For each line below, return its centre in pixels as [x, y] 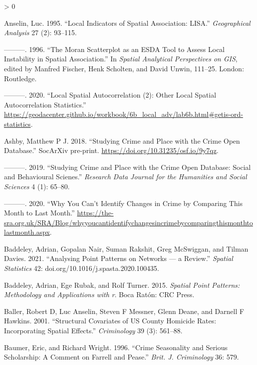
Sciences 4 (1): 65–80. [37, 186]
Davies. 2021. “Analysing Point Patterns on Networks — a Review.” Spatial [119, 258]
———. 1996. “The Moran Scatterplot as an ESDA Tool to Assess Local [114, 49]
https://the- [95, 213]
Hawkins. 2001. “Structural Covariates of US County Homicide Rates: [110, 321]
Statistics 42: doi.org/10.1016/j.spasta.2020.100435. [82, 268]
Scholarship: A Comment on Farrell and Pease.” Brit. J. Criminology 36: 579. [122, 357]
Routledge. [20, 78]
